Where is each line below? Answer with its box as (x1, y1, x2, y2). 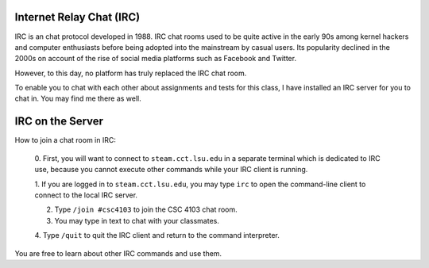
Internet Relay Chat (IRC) (14, 10, 141, 24)
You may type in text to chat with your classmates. (54, 216, 220, 225)
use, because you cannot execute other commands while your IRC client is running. (34, 165, 308, 174)
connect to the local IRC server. (34, 190, 138, 200)
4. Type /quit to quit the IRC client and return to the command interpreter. (34, 231, 280, 240)
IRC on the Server (14, 115, 103, 128)
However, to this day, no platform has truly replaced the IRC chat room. (14, 68, 247, 78)
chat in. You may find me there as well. (14, 94, 142, 103)
